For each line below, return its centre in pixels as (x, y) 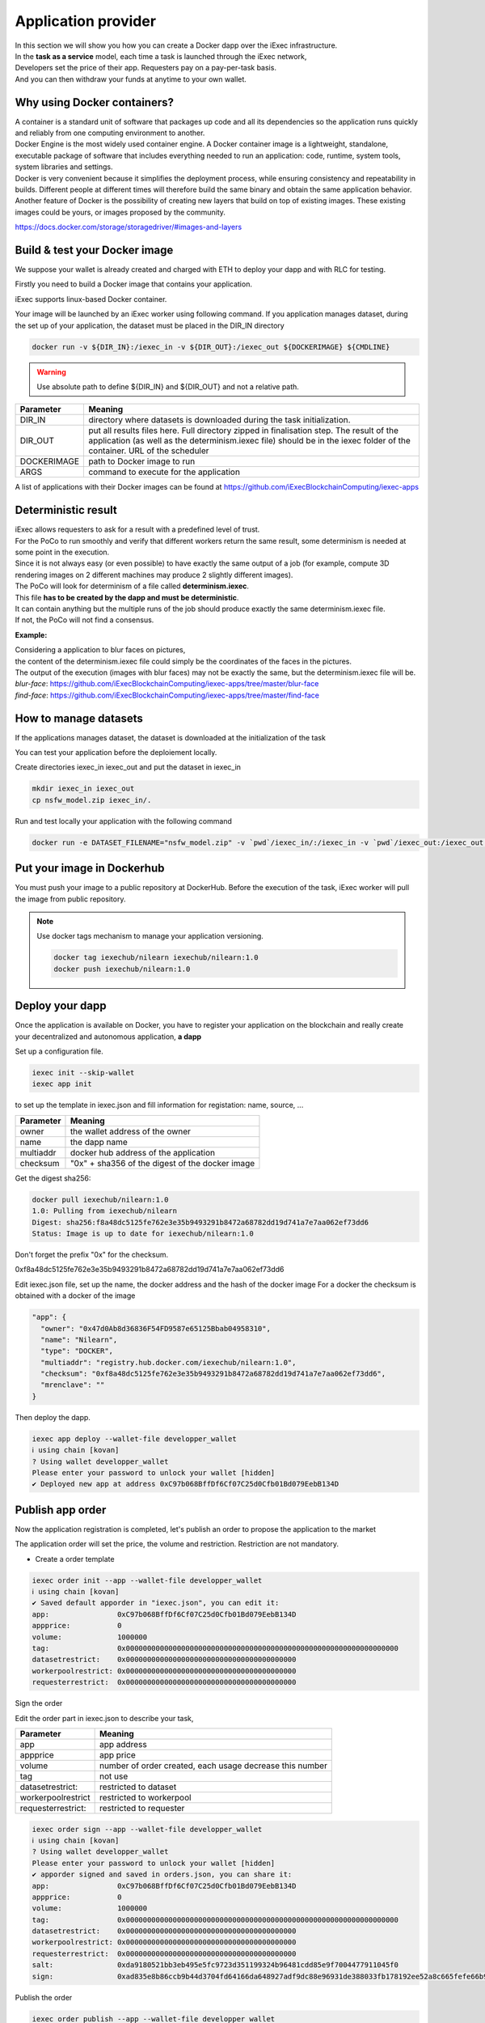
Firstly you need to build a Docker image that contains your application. (133, 284)
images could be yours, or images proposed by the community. (120, 212)
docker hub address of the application (143, 1152)
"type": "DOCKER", (77, 1351)
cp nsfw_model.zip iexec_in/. (92, 800)
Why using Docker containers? (94, 102)
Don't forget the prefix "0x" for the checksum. (92, 1254)
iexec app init (62, 1084)
